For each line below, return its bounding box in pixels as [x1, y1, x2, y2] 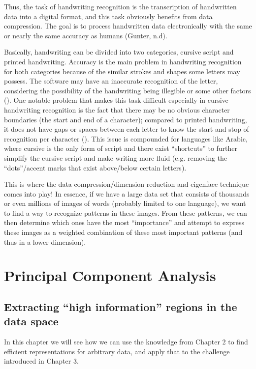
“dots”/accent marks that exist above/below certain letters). [4, 162, 187, 172]
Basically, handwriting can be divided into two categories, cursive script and [4, 47, 234, 57]
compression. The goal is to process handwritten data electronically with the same [4, 21, 252, 31]
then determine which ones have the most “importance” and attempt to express [4, 217, 245, 227]
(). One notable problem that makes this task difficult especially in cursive [4, 95, 228, 105]
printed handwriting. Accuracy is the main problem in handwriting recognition [4, 56, 242, 66]
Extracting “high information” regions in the [4, 299, 237, 314]
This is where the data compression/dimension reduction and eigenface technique [4, 179, 249, 189]
